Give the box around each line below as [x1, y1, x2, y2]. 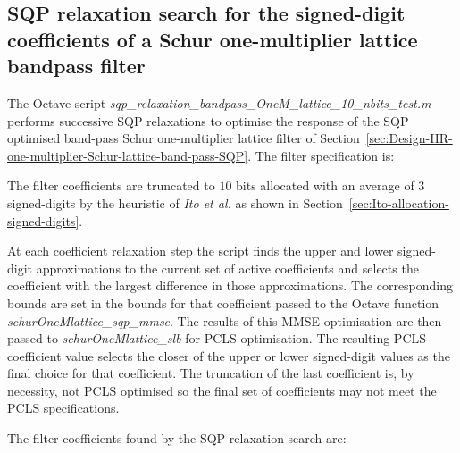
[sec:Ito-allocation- [348, 193, 449, 212]
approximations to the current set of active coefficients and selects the [36, 258, 419, 277]
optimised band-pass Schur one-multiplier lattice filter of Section [7, 129, 360, 147]
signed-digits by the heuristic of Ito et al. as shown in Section [7, 193, 343, 212]
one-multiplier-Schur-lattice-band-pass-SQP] [7, 146, 248, 164]
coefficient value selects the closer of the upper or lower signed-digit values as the [7, 346, 450, 365]
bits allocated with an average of [236, 176, 414, 195]
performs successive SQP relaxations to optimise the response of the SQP [7, 111, 409, 130]
